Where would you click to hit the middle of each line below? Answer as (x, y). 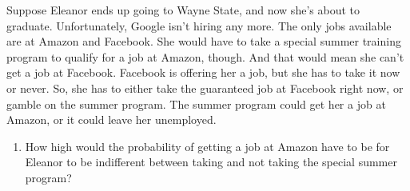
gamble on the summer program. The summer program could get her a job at (196, 103)
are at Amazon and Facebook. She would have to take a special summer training (204, 41)
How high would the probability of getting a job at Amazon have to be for (207, 146)
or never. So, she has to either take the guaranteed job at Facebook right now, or (205, 88)
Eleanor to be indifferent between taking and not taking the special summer (211, 162)
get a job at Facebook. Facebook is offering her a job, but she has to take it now (203, 72)
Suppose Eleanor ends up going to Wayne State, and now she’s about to (183, 10)
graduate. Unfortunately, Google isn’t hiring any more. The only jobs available (199, 25)
